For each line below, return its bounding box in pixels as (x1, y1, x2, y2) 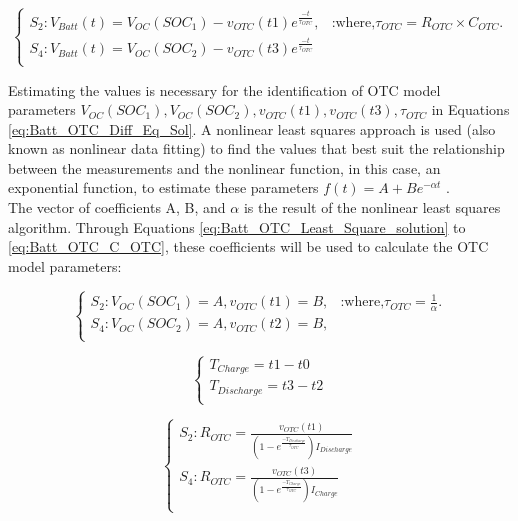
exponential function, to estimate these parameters (8, 177, 319, 198)
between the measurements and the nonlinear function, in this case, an (8, 157, 441, 178)
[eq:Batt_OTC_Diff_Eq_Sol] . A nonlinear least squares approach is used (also (8, 118, 496, 139)
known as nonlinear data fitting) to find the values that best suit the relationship (8, 138, 505, 159)
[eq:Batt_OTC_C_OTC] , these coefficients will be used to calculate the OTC (8, 236, 489, 257)
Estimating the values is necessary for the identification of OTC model (8, 79, 441, 100)
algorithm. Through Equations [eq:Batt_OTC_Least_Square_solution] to (8, 216, 466, 237)
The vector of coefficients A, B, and (8, 197, 226, 218)
